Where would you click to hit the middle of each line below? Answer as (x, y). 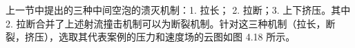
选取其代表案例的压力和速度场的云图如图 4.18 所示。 (177, 37)
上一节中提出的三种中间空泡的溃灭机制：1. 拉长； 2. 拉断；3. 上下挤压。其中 (178, 10)
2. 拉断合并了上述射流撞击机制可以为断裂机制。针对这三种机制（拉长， (166, 23)
